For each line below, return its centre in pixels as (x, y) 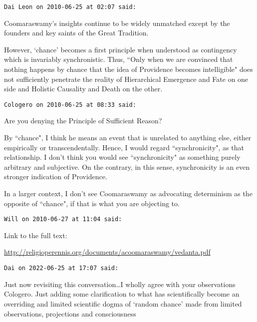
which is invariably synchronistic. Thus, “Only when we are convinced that (119, 59)
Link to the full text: (36, 235)
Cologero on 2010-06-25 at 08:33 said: (70, 105)
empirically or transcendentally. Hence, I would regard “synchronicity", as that (124, 147)
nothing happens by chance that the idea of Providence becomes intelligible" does (128, 69)
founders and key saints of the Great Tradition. (76, 33)
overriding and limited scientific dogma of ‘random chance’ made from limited (123, 303)
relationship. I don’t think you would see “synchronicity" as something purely (122, 157)
